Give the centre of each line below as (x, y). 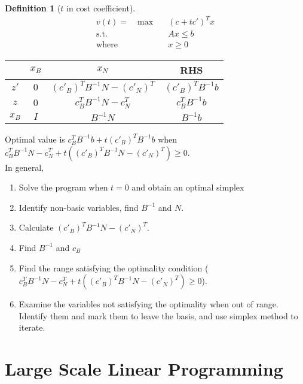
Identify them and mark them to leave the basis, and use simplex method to (158, 315)
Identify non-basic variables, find (79, 207)
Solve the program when (63, 187)
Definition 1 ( (33, 8)
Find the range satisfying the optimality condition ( (114, 267)
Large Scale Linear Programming (144, 369)
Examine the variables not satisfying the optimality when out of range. (149, 304)
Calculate (36, 227)
